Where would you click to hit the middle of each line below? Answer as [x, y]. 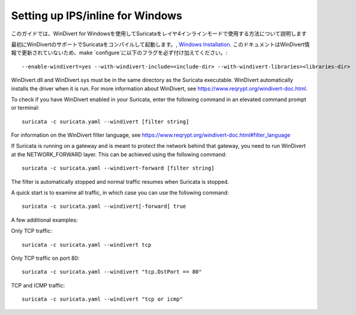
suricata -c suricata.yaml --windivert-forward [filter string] [118, 168]
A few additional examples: [44, 220]
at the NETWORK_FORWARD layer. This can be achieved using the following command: [119, 154]
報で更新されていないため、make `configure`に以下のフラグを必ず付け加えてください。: [119, 53]
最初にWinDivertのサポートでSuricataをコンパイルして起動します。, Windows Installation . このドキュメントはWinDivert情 [160, 44]
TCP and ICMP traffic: [38, 285]
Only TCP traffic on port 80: [45, 258]
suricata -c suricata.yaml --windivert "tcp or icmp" [102, 299]
